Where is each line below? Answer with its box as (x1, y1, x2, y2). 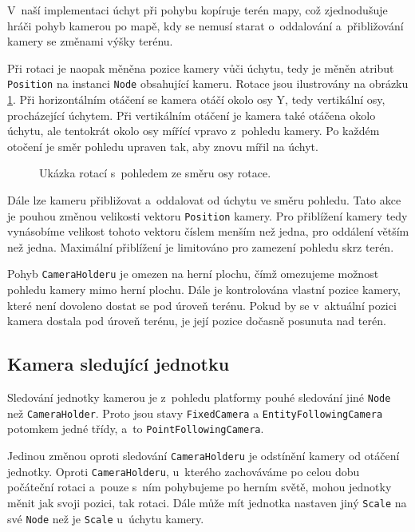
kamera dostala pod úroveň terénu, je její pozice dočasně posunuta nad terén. (7, 312, 386, 329)
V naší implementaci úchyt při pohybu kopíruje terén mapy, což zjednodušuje (7, 2, 388, 18)
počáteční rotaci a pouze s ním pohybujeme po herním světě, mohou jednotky (7, 478, 392, 495)
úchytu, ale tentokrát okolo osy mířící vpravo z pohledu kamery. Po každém (7, 122, 380, 139)
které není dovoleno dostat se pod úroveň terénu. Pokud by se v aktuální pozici (7, 296, 397, 313)
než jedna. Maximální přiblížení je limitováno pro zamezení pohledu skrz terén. (7, 238, 394, 255)
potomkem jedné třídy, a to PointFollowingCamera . (7, 420, 264, 437)
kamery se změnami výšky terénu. (7, 33, 173, 50)
